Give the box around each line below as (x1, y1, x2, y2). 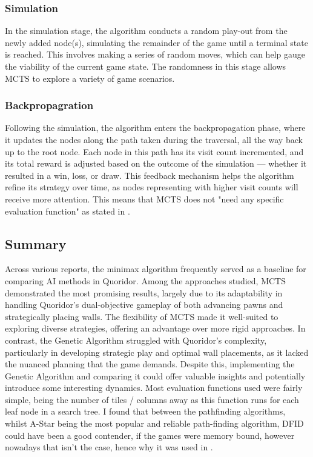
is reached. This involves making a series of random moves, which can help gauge (5, 48, 305, 61)
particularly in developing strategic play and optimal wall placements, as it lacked (5, 345, 309, 358)
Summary (5, 234, 67, 253)
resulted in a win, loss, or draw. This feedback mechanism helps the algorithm (5, 168, 294, 181)
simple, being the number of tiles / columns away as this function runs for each (5, 393, 299, 405)
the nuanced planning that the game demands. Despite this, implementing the (5, 358, 295, 370)
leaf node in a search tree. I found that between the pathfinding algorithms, (5, 405, 286, 418)
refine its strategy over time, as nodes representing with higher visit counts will (5, 181, 298, 193)
